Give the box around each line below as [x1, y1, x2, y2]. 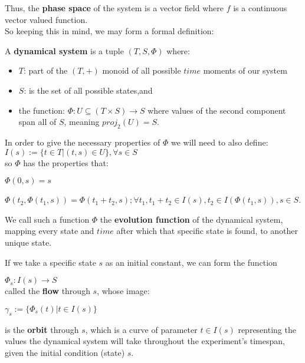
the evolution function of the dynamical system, [100, 213, 283, 225]
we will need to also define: [170, 136, 268, 148]
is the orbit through [5, 323, 79, 335]
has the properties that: [23, 156, 109, 169]
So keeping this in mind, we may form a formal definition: [5, 25, 214, 37]
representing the [238, 323, 296, 335]
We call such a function [5, 213, 90, 225]
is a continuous [233, 2, 287, 14]
